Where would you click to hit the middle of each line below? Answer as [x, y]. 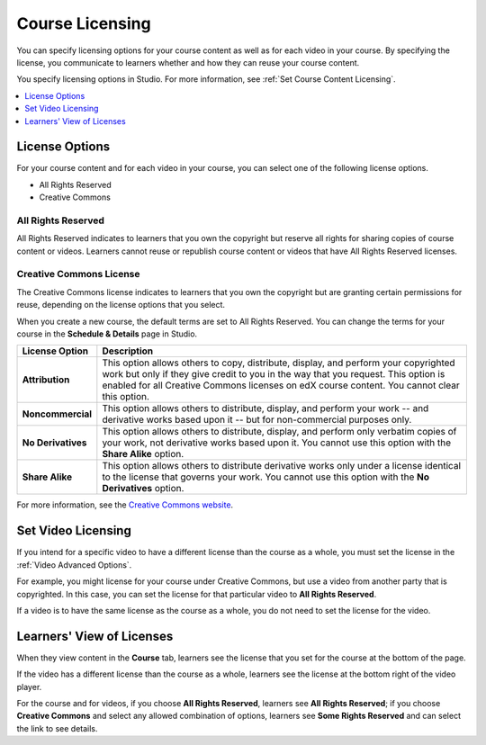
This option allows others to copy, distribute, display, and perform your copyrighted [279, 363]
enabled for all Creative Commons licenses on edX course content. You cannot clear [281, 385]
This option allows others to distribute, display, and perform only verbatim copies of [279, 432]
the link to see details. [57, 728]
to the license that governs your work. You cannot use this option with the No [265, 477]
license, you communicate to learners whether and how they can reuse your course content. [188, 62]
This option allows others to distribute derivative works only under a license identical [281, 466]
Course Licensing [84, 23]
